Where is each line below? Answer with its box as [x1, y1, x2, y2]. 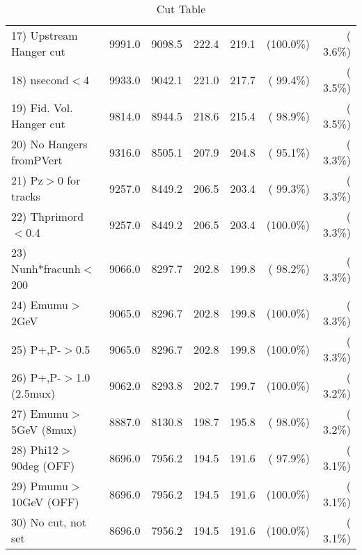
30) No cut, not [11, 514, 87, 530]
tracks [11, 188, 40, 204]
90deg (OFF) [11, 458, 75, 474]
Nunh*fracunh [11, 260, 81, 276]
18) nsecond [11, 71, 69, 88]
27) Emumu [11, 405, 69, 421]
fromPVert [11, 152, 63, 168]
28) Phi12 [11, 441, 58, 458]
